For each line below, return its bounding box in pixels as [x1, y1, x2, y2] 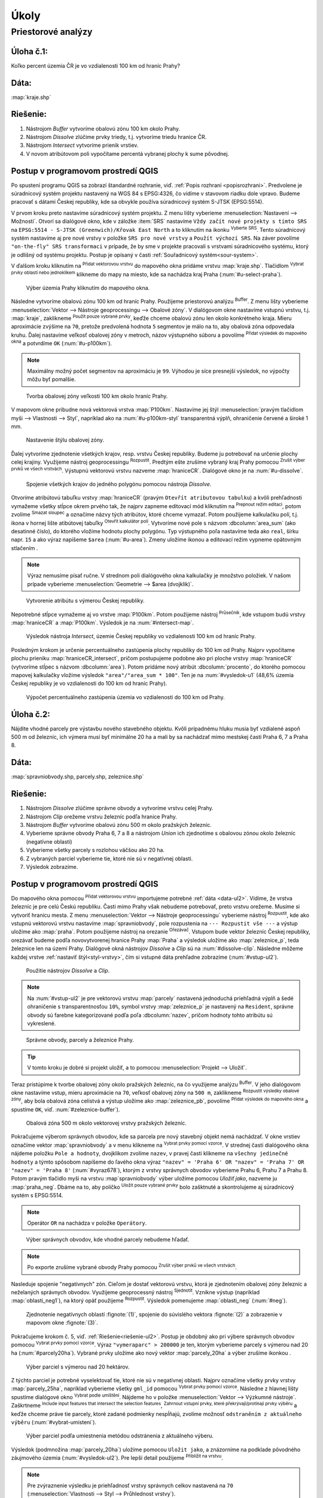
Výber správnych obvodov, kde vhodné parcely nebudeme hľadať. [26, 1236, 190, 1243]
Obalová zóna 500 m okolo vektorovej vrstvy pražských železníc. [26, 1119, 187, 1126]
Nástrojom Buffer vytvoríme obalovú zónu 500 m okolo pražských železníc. [26, 822, 212, 829]
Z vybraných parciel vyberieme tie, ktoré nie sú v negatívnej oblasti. [26, 854, 193, 862]
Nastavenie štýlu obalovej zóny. [26, 436, 105, 443]
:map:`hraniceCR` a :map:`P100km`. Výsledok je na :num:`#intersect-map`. [11, 619, 194, 626]
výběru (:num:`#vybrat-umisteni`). [11, 1419, 97, 1426]
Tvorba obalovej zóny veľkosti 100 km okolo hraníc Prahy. [26, 392, 168, 400]
